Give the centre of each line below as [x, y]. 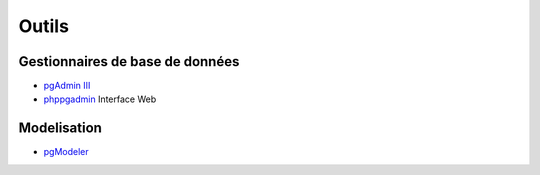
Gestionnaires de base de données [129, 61]
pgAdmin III [67, 86]
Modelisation [60, 128]
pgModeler [66, 152]
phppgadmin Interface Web [100, 99]
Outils [44, 26]
